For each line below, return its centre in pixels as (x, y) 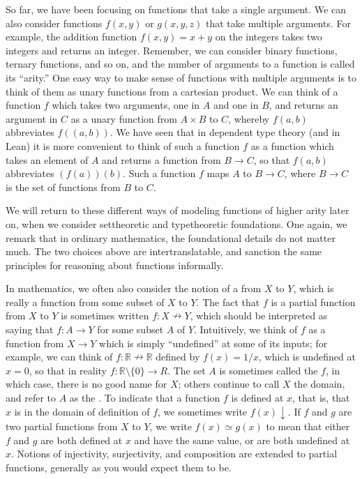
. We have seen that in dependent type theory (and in (225, 132)
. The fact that (228, 302)
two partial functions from (62, 426)
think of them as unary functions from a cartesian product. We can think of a (172, 91)
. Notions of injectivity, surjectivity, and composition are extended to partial (174, 454)
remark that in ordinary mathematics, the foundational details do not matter (171, 237)
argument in (32, 118)
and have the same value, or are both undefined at (242, 440)
